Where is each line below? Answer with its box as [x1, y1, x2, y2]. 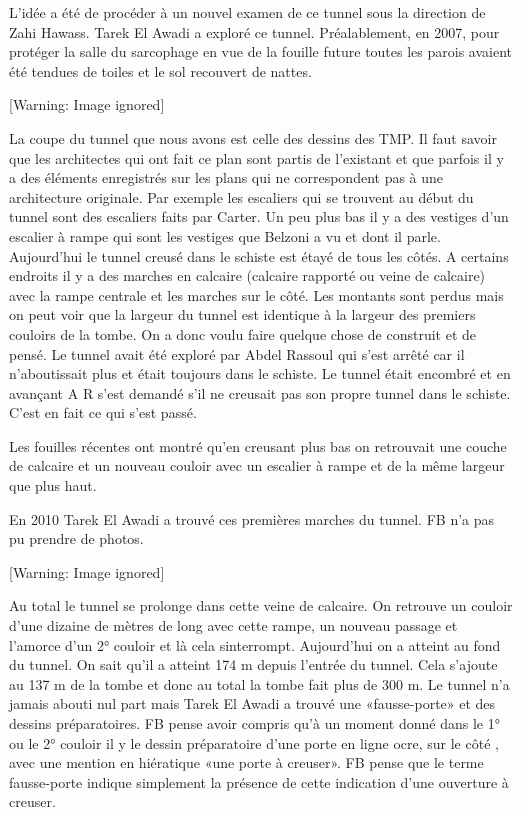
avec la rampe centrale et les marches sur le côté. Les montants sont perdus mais [9, 284, 504, 305]
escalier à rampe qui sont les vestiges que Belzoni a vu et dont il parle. [9, 225, 441, 246]
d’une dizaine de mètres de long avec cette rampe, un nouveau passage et [9, 615, 458, 636]
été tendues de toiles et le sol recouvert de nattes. [9, 60, 312, 81]
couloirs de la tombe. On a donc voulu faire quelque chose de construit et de [9, 323, 476, 344]
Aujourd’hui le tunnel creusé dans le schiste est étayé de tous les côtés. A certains [9, 245, 509, 266]
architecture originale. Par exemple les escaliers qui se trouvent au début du [9, 186, 474, 207]
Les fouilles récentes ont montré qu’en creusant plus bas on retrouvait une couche [9, 435, 507, 456]
